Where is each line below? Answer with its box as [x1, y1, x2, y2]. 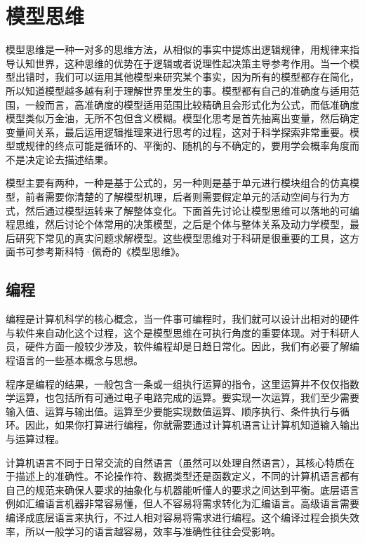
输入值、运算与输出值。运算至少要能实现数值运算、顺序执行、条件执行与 [6, 403, 340, 418]
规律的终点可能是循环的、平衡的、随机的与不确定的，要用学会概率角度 [25, 138, 350, 153]
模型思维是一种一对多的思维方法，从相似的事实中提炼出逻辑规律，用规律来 [6, 42, 350, 57]
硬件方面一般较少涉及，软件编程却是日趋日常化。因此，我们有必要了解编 [25, 339, 359, 354]
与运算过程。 [6, 431, 65, 445]
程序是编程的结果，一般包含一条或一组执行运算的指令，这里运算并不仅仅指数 [6, 376, 359, 391]
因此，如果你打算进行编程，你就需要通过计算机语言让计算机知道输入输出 [25, 417, 359, 432]
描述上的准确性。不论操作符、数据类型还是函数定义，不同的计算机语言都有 [15, 469, 359, 483]
